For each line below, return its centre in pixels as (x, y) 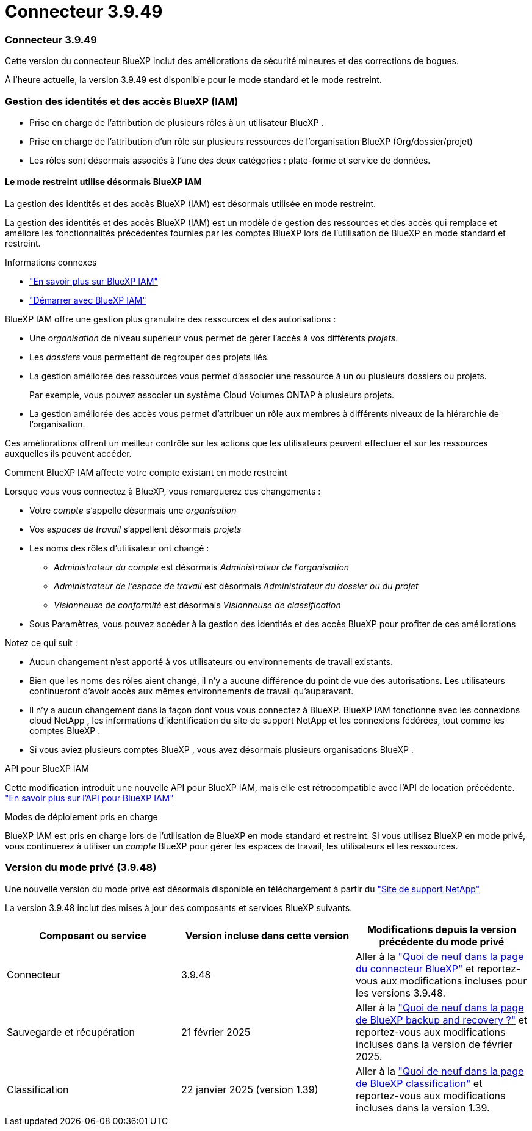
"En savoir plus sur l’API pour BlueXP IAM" (89, 798)
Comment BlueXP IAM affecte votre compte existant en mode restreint (146, 473)
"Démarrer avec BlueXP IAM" (88, 300)
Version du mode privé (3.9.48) (81, 867)
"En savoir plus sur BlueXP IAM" (94, 282)
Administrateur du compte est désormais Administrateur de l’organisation (202, 567)
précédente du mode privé (442, 941)
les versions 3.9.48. (401, 993)
